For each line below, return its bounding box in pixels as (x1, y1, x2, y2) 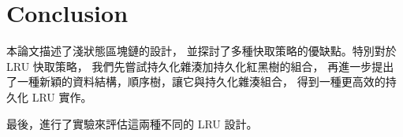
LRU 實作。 (32, 88, 92, 105)
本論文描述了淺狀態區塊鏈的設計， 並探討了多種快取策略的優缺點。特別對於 (6, 43, 397, 59)
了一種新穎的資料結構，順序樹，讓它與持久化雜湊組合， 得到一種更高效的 (6, 73, 386, 90)
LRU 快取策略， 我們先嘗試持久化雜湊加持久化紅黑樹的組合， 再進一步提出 (6, 57, 394, 74)
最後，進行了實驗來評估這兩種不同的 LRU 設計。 (6, 115, 258, 131)
